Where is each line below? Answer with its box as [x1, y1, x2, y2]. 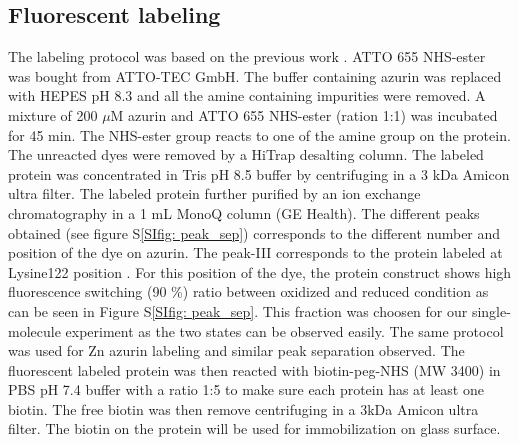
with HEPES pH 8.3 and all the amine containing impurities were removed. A [8, 85, 486, 106]
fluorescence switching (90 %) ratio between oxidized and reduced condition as [8, 281, 489, 302]
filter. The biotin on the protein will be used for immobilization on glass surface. [8, 418, 501, 439]
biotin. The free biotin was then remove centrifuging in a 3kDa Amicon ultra [8, 398, 479, 419]
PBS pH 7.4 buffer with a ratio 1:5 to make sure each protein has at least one [8, 379, 484, 400]
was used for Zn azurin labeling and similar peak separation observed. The [8, 340, 465, 361]
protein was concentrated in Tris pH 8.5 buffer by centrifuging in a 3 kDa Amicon [8, 163, 510, 184]
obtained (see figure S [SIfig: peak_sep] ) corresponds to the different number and [8, 222, 501, 243]
